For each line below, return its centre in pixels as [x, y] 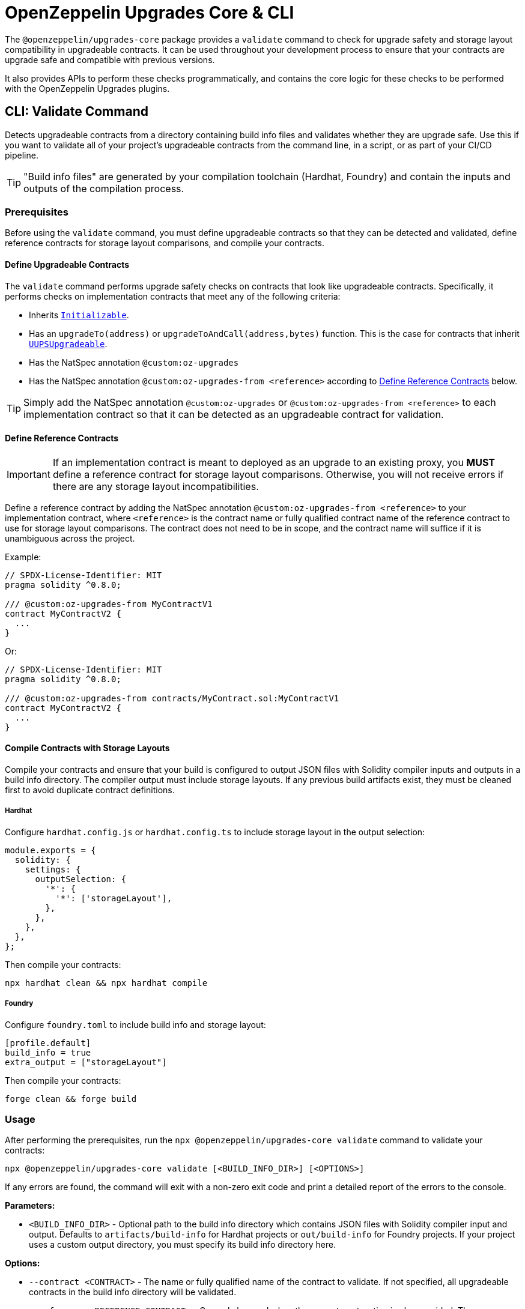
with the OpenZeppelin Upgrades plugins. [87, 88]
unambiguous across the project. [70, 538]
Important [29, 474]
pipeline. [22, 155]
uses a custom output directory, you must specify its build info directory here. [183, 1245]
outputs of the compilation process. [104, 188]
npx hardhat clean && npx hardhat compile [106, 983]
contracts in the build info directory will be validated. [133, 1292]
